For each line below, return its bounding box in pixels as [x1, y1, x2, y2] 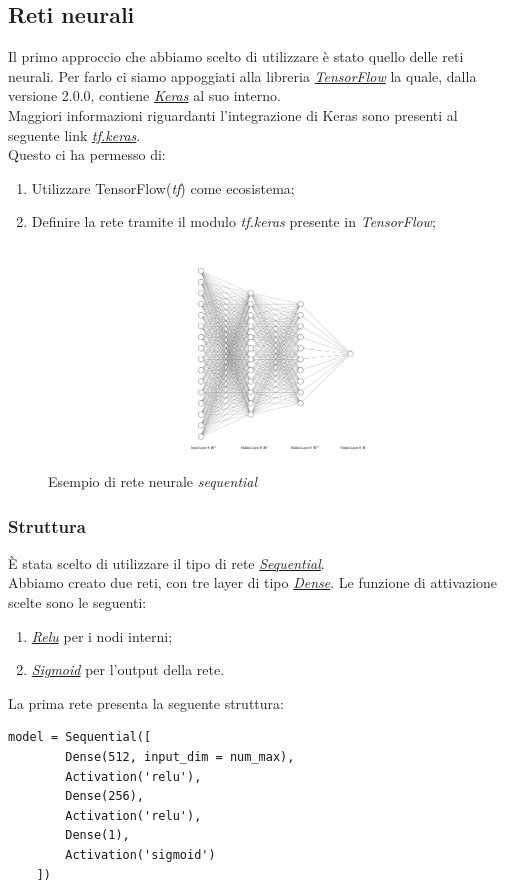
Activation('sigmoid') [65, 848, 216, 862]
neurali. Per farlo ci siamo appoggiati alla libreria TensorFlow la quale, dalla [8, 65, 477, 86]
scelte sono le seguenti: [8, 592, 147, 613]
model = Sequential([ [8, 730, 152, 745]
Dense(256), [65, 789, 145, 804]
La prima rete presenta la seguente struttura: [8, 692, 284, 713]
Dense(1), [65, 828, 130, 843]
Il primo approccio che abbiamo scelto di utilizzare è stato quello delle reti [8, 46, 464, 67]
